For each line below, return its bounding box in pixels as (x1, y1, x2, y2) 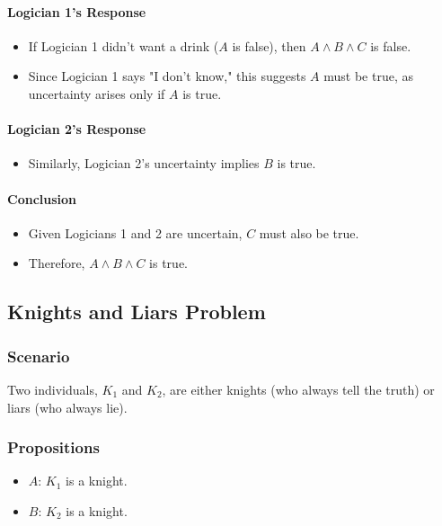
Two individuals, (7, 379, 98, 398)
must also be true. (259, 223, 359, 242)
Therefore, (28, 254, 85, 272)
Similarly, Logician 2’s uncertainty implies (28, 154, 260, 173)
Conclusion (7, 189, 77, 208)
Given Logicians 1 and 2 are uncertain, (28, 223, 243, 242)
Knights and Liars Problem (7, 298, 266, 325)
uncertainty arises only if (28, 84, 165, 103)
